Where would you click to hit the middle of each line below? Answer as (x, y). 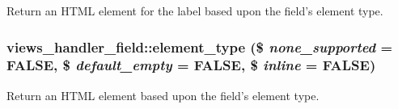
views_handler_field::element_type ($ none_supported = (200, 46)
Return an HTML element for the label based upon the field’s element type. (195, 10)
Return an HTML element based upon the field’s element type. (163, 95)
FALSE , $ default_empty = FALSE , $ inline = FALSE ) (191, 65)
